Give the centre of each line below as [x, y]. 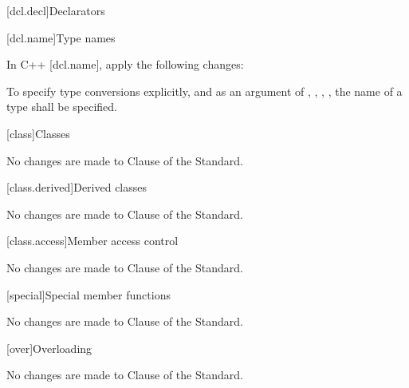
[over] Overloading [49, 348]
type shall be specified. [62, 107]
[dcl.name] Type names [61, 37]
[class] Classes [38, 133]
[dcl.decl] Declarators [56, 10]
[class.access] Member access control [92, 241]
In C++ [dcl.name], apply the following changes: [125, 64]
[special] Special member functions [88, 294]
